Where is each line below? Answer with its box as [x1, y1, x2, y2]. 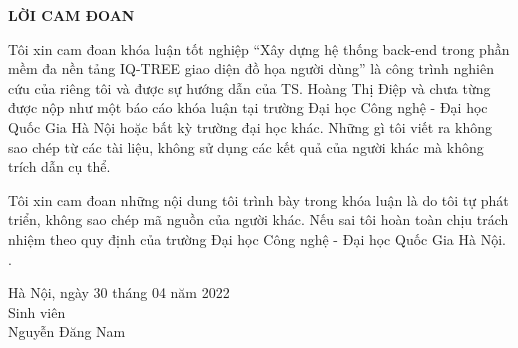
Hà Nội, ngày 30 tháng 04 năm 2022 [8, 282, 230, 303]
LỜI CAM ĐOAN [8, 5, 135, 25]
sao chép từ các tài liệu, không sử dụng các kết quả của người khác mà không [8, 136, 484, 157]
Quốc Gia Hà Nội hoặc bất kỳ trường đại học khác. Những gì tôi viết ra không [8, 116, 492, 137]
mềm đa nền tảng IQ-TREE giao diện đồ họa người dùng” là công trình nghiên [8, 58, 494, 79]
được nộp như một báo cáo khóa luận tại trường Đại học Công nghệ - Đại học [8, 97, 488, 118]
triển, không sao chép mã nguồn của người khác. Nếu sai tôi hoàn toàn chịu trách [8, 209, 509, 230]
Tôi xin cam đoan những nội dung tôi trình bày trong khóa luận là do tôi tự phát [8, 189, 509, 210]
